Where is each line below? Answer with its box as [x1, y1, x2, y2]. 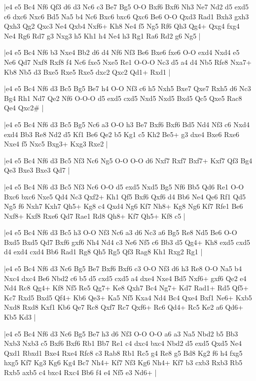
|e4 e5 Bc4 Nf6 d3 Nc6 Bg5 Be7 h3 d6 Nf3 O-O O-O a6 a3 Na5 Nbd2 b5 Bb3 [4, 328, 238, 338]
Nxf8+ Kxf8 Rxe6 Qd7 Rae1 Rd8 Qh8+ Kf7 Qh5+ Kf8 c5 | [4, 210, 185, 221]
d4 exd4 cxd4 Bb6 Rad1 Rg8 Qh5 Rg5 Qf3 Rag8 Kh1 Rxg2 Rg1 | [4, 246, 203, 257]
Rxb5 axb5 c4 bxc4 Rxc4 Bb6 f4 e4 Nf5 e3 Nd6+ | [4, 367, 157, 377]
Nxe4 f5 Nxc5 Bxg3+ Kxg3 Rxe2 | [4, 139, 108, 149]
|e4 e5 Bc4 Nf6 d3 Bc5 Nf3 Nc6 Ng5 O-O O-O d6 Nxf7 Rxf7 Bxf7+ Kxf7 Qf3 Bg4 [4, 155, 253, 165]
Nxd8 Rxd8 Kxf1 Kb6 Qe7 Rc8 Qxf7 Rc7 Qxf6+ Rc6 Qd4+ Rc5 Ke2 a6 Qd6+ [4, 302, 244, 312]
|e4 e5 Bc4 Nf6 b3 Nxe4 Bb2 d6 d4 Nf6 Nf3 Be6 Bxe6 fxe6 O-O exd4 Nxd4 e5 [4, 47, 240, 57]
